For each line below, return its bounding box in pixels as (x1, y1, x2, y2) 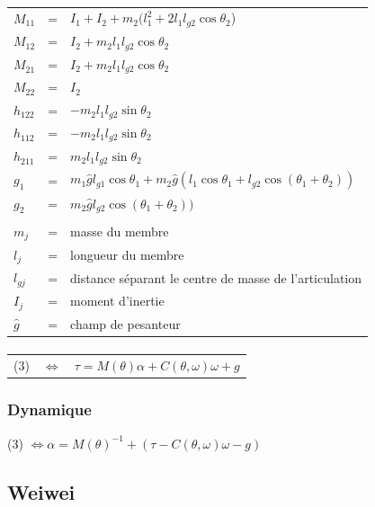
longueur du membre (70, 245, 184, 264)
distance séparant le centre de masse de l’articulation (70, 268, 362, 287)
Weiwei (7, 477, 76, 505)
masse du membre (70, 222, 169, 241)
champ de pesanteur (70, 314, 181, 333)
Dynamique (7, 398, 92, 421)
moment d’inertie (70, 291, 165, 310)
